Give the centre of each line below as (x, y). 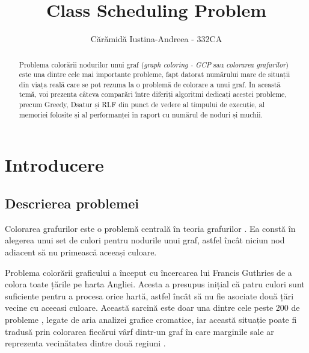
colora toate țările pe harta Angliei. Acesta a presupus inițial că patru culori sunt (155, 284)
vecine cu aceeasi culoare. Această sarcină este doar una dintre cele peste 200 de (152, 308)
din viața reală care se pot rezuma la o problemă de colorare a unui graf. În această (150, 84)
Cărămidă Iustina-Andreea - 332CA (156, 39)
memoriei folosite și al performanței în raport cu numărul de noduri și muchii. (141, 114)
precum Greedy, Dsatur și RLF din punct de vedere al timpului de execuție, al (142, 105)
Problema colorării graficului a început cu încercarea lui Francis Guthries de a (148, 272)
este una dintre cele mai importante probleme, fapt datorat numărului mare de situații (154, 74)
